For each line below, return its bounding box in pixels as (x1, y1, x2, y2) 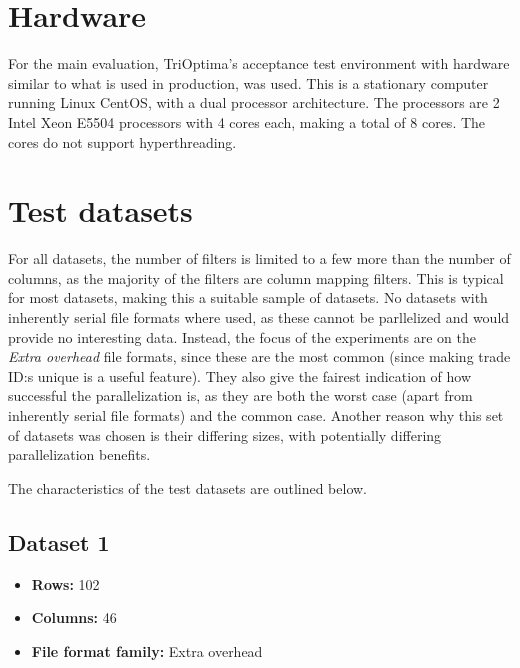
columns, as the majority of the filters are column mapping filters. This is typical (8, 267, 504, 288)
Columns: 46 (31, 607, 117, 628)
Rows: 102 (31, 573, 100, 594)
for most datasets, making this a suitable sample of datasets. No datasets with (8, 287, 488, 308)
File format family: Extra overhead (31, 640, 263, 661)
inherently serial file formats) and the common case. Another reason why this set (8, 404, 504, 425)
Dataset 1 (8, 526, 110, 557)
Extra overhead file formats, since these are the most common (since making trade (8, 346, 511, 367)
